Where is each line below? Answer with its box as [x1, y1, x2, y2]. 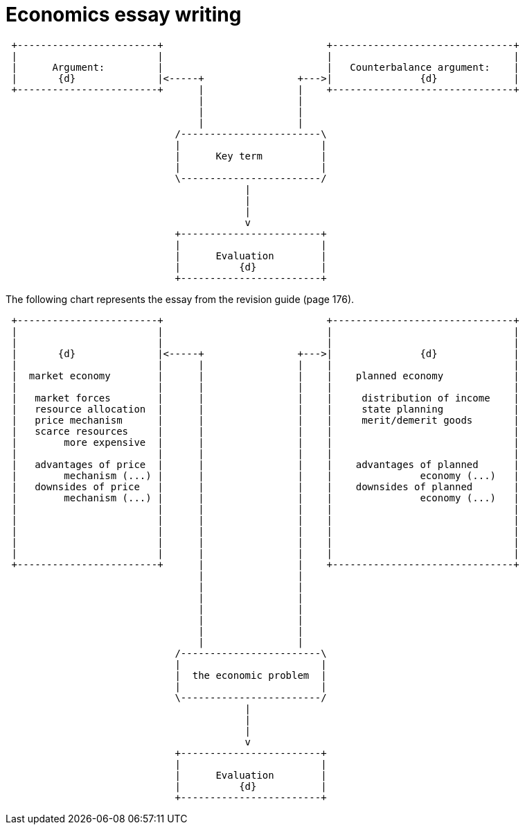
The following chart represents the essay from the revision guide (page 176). [6, 293, 355, 305]
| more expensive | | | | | [11, 436, 519, 448]
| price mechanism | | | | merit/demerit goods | [11, 414, 519, 426]
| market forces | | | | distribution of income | [11, 392, 519, 404]
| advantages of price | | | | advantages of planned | [11, 458, 519, 470]
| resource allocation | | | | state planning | [11, 403, 519, 415]
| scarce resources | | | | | [11, 425, 519, 437]
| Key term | [175, 150, 327, 162]
